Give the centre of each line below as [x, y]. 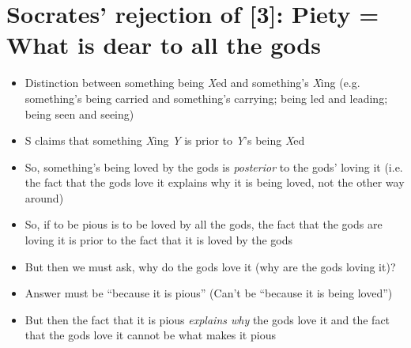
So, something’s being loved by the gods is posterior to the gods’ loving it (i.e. [214, 166]
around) [44, 197]
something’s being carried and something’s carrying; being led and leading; [206, 98]
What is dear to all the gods [164, 45]
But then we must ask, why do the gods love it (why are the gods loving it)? [210, 266]
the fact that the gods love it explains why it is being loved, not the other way [215, 182]
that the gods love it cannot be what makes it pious [150, 335]
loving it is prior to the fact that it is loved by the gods [159, 240]
